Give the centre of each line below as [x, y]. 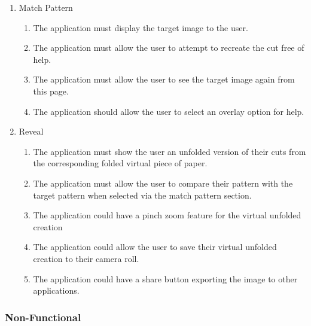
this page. [51, 91]
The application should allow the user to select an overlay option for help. [169, 111]
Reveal [31, 131]
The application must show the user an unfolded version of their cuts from [170, 151]
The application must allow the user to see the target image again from [164, 79]
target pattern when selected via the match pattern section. [142, 195]
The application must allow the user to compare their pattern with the [163, 183]
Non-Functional [43, 317]
